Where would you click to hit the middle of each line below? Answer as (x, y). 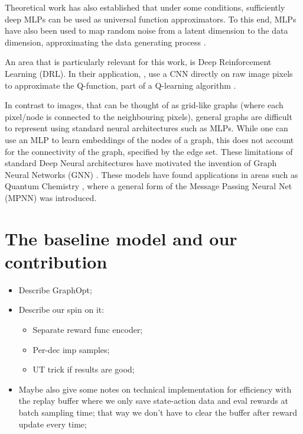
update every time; (53, 424)
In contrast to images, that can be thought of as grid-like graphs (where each (144, 105)
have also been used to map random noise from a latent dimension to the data (146, 30)
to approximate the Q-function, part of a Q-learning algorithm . (120, 85)
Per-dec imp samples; (71, 349)
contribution (56, 261)
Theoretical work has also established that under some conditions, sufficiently (145, 7)
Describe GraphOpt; (55, 289)
